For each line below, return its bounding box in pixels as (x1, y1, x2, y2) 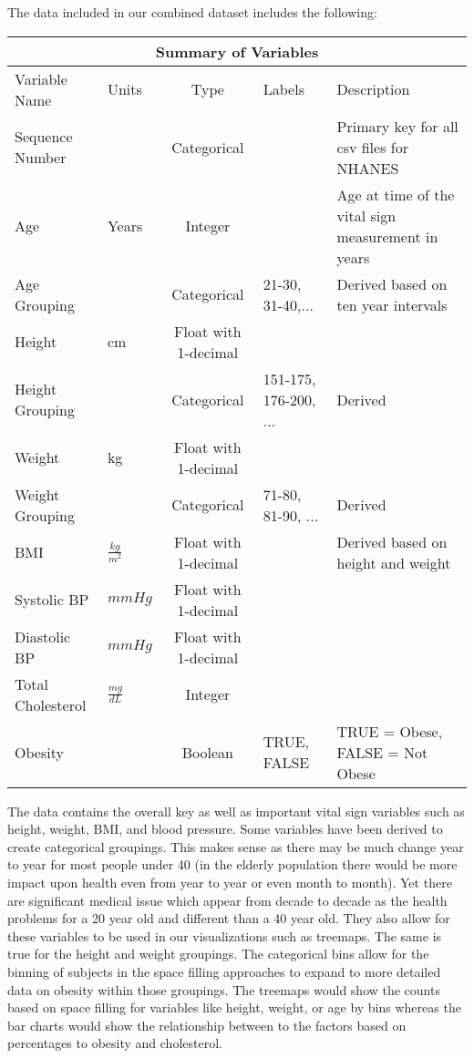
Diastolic (15, 625, 71, 647)
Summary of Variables (155, 40, 319, 62)
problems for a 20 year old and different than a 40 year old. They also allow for (7, 909, 450, 928)
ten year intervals (336, 293, 448, 315)
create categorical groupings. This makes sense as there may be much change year (7, 837, 464, 856)
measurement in (336, 225, 438, 247)
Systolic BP (15, 589, 89, 611)
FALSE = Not (336, 741, 428, 763)
